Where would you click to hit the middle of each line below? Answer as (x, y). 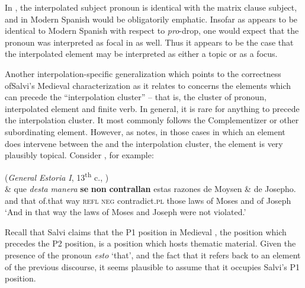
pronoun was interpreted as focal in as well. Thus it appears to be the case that (149, 42)
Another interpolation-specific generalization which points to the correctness (143, 73)
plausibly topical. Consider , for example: (79, 155)
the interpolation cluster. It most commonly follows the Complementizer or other (152, 120)
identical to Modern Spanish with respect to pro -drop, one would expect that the (152, 31)
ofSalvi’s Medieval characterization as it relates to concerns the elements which (148, 85)
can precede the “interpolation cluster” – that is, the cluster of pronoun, (136, 97)
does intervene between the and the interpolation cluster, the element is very (144, 143)
